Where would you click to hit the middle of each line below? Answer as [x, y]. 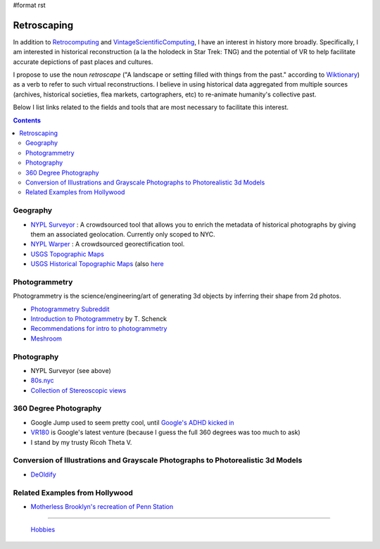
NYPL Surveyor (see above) [71, 370]
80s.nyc [42, 381]
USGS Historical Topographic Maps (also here [97, 264]
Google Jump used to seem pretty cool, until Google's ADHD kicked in [133, 422]
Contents [27, 120]
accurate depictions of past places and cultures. [83, 62]
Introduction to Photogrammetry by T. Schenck [99, 319]
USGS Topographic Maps [68, 254]
